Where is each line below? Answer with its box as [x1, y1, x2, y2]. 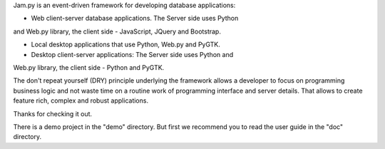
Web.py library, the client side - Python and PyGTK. [13, 63, 165, 71]
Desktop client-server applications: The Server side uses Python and [31, 50, 234, 58]
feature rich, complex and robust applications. [13, 96, 149, 105]
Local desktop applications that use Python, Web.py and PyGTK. [31, 40, 220, 49]
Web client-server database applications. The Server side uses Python [31, 14, 239, 23]
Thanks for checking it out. [13, 109, 93, 118]
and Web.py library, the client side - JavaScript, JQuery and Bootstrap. [13, 27, 221, 36]
